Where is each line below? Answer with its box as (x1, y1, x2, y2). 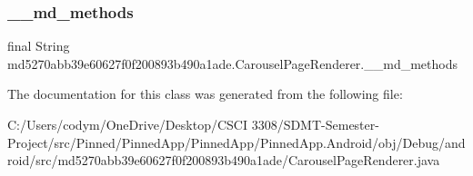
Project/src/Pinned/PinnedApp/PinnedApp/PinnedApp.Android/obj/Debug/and (7, 132, 466, 152)
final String (7, 36, 70, 55)
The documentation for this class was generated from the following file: (7, 84, 403, 103)
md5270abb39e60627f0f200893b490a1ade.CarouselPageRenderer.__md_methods (7, 54, 458, 73)
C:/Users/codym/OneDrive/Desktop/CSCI (7, 115, 247, 133)
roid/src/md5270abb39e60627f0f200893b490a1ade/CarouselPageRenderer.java (7, 151, 440, 170)
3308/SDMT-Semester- (251, 115, 379, 133)
